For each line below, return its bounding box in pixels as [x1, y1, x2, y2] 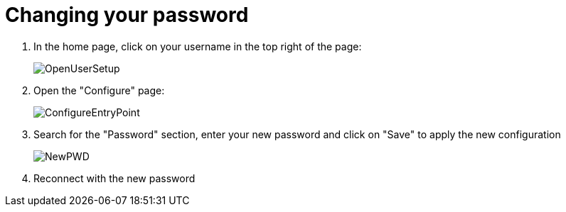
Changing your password [5, 3, 249, 27]
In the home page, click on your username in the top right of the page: [33, 40, 362, 52]
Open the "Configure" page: [33, 84, 165, 96]
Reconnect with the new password [33, 172, 196, 184]
